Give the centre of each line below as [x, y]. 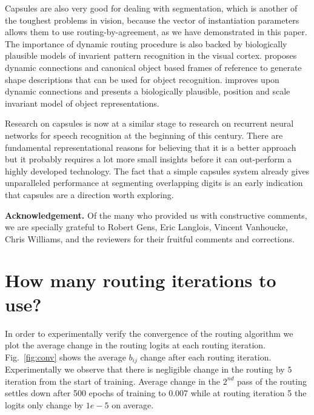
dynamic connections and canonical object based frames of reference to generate [153, 67]
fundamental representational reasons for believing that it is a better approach [151, 147]
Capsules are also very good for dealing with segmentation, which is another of [151, 8]
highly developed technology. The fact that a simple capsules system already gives [157, 171]
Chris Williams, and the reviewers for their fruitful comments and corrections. [150, 238]
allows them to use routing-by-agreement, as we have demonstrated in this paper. [156, 32]
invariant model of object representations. [82, 103]
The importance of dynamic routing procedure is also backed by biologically [146, 43]
